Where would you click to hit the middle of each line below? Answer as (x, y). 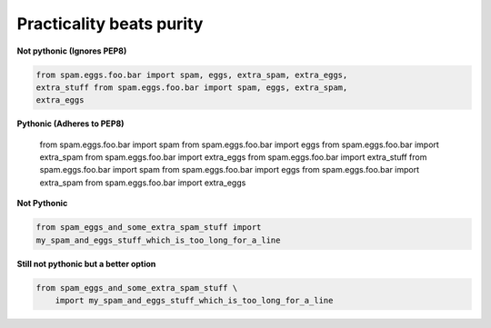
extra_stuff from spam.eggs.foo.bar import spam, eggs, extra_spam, (192, 87)
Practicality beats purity (110, 24)
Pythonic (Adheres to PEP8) (70, 124)
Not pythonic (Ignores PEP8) (72, 51)
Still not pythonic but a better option (86, 263)
